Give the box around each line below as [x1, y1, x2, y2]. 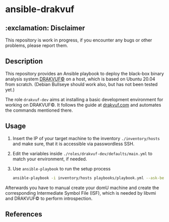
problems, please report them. [5, 42, 68, 49]
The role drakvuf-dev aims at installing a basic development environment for [5, 96, 163, 102]
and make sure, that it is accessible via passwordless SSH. [12, 141, 135, 147]
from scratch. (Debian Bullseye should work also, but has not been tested [5, 81, 158, 87]
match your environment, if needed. [12, 156, 87, 162]
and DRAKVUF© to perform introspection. [5, 195, 93, 201]
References [5, 210, 42, 218]
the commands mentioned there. [5, 107, 73, 113]
